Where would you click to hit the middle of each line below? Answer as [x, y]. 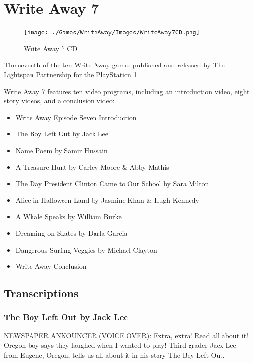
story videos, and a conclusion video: [59, 101]
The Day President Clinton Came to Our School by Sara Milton [112, 183]
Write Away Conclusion [51, 266]
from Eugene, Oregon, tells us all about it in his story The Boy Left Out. [114, 354]
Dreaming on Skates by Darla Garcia [71, 233]
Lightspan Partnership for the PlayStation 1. [72, 74]
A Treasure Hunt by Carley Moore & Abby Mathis [92, 167]
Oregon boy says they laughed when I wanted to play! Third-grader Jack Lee [120, 345]
